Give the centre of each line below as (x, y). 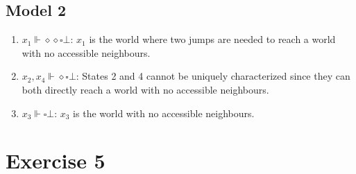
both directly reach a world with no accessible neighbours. (145, 89)
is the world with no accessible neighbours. (164, 113)
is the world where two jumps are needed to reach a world (212, 39)
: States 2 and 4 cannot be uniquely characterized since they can (213, 76)
